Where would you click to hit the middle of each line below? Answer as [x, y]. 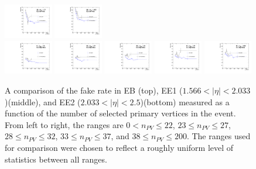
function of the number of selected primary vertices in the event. [120, 113]
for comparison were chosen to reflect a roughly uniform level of [119, 147]
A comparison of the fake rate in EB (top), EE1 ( [94, 90]
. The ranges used [219, 136]
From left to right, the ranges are [64, 124]
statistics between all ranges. [56, 159]
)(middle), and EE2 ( [43, 101]
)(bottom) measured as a [185, 101]
